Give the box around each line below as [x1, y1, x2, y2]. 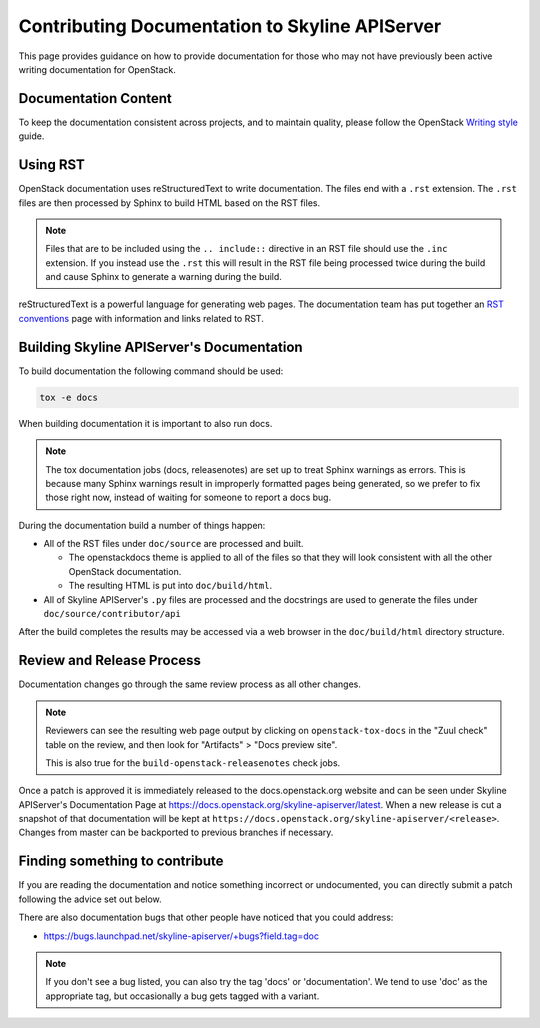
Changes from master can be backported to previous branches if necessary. [18, 826, 334, 839]
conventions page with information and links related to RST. [18, 312, 264, 324]
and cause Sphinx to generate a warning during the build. [45, 271, 282, 283]
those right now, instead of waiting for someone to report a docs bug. [45, 491, 332, 504]
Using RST [18, 156, 85, 174]
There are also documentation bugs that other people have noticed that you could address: [18, 911, 394, 924]
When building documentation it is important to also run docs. [18, 417, 273, 429]
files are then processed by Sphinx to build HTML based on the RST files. [18, 196, 320, 209]
